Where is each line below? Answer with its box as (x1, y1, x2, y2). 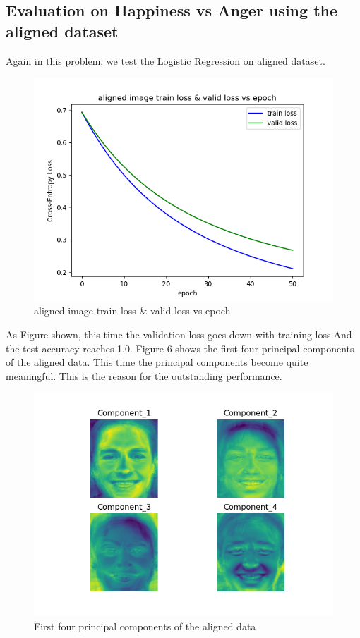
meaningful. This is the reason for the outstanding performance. (6, 368, 282, 383)
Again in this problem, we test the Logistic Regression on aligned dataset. (6, 53, 325, 68)
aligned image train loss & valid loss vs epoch (34, 303, 231, 318)
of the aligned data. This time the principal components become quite (6, 355, 308, 369)
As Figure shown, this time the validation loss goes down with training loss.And (6, 327, 352, 342)
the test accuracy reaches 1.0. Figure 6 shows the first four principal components (6, 341, 354, 355)
